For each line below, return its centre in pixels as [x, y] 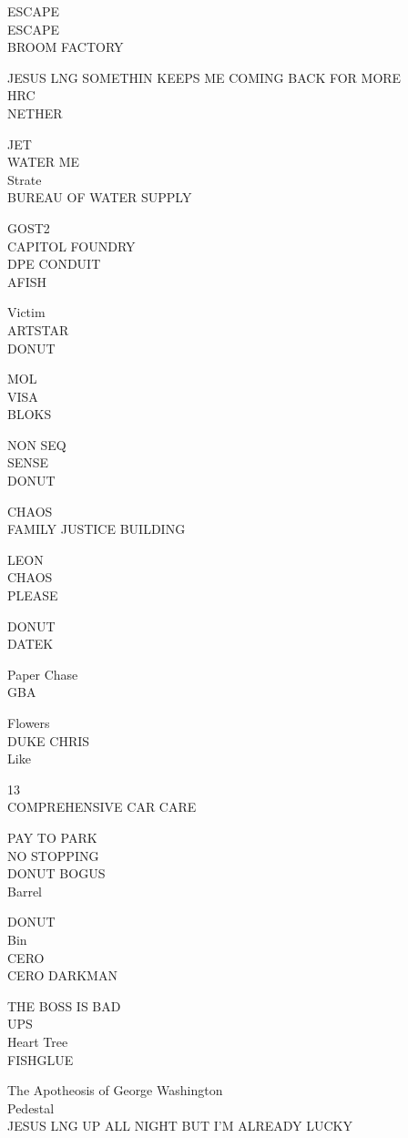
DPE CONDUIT [54, 264]
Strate [25, 179]
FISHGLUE [41, 1059]
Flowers [29, 723]
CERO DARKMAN [62, 975]
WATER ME [44, 162]
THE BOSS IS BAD [64, 1005]
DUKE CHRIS [49, 740]
